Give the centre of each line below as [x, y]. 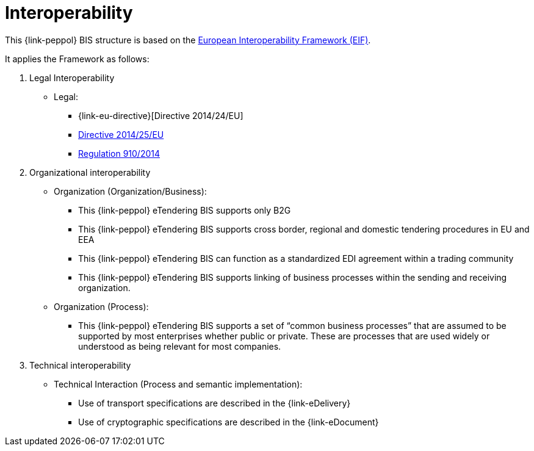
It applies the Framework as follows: [77, 59]
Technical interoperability [80, 365]
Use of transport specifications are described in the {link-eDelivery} [215, 403]
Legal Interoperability [72, 78]
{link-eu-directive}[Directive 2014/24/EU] [161, 115]
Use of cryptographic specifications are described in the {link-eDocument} [229, 422]
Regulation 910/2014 [119, 153]
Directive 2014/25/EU [121, 134]
